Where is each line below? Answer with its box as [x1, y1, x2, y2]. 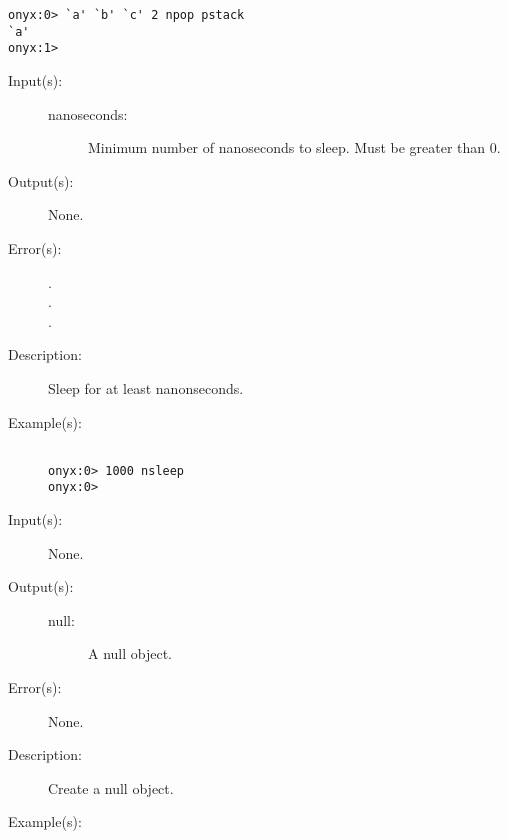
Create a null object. [48, 777, 174, 798]
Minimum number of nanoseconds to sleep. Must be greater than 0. [88, 137, 501, 158]
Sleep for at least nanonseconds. [48, 377, 244, 398]
